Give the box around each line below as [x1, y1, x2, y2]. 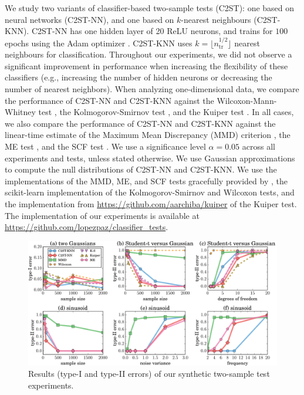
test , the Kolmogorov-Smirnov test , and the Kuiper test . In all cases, [38, 106, 294, 118]
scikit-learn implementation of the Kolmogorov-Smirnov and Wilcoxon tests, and [5, 186, 295, 198]
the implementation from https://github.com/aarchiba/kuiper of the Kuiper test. [5, 197, 297, 210]
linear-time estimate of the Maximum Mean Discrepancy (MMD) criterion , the [5, 129, 291, 141]
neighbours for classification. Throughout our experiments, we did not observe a [5, 48, 292, 60]
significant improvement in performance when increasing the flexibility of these [5, 59, 288, 72]
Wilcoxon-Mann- [217, 94, 277, 106]
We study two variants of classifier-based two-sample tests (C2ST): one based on [5, 2, 295, 13]
